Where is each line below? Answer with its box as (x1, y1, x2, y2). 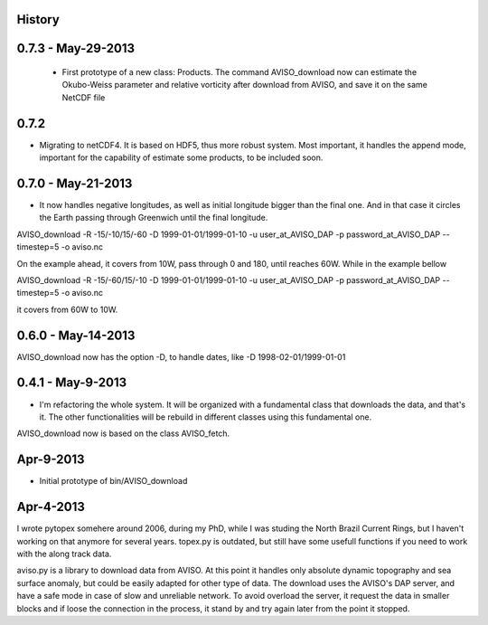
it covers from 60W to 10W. (16, 304, 118, 315)
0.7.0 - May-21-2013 (16, 175, 133, 191)
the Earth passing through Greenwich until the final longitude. (39, 213, 268, 223)
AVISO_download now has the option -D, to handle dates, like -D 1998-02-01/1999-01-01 (16, 351, 346, 362)
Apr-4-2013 (16, 499, 86, 515)
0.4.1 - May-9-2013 (16, 375, 127, 391)
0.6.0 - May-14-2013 (16, 327, 136, 343)
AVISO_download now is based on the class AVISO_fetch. (16, 428, 230, 439)
